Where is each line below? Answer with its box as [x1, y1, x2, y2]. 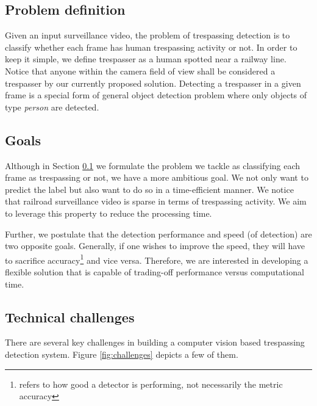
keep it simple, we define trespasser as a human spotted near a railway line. [5, 53, 287, 65]
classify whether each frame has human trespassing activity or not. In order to [5, 40, 297, 53]
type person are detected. [5, 100, 99, 113]
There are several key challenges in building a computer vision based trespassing [5, 336, 305, 349]
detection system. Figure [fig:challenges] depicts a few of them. [5, 347, 238, 360]
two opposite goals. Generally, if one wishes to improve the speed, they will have [5, 239, 305, 252]
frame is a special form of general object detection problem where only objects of [5, 89, 307, 101]
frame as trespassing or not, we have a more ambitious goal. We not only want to [5, 171, 308, 184]
